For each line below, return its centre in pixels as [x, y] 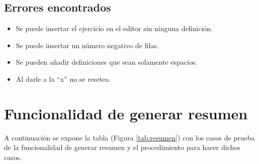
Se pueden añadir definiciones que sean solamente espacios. [107, 62]
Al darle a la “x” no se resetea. [63, 78]
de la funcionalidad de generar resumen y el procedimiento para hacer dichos [122, 147]
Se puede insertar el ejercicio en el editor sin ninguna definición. [114, 28]
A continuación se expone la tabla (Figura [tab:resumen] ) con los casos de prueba [129, 137]
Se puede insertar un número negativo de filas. [87, 45]
